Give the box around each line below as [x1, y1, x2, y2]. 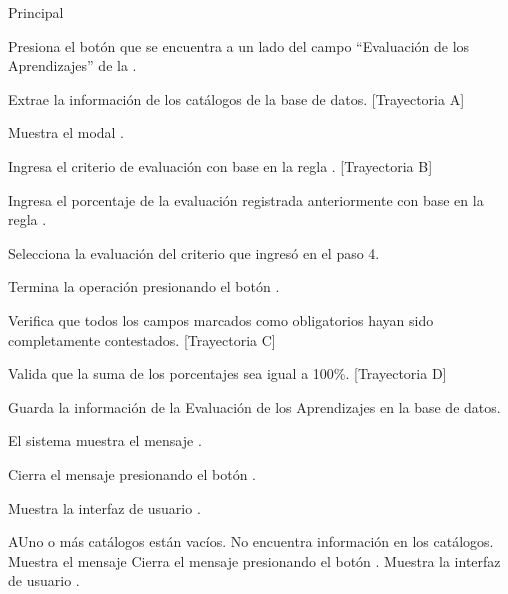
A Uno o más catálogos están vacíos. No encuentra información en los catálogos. [8, 531, 494, 552]
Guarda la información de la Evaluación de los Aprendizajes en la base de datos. [8, 396, 501, 417]
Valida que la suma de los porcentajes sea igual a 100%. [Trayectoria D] [8, 363, 447, 384]
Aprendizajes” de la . [8, 55, 137, 76]
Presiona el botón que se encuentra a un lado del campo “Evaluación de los [8, 35, 470, 56]
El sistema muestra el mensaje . [8, 430, 202, 451]
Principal [8, 2, 64, 22]
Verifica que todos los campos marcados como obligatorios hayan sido [8, 309, 434, 330]
